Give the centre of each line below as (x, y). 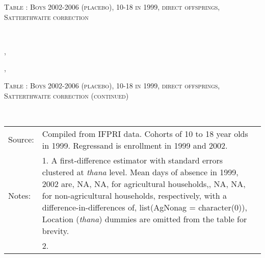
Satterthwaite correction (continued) (67, 95)
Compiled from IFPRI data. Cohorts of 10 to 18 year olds (145, 133)
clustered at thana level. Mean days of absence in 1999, (140, 172)
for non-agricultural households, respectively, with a (135, 195)
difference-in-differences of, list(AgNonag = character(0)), (144, 207)
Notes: (20, 195)
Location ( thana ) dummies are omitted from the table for (144, 219)
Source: (21, 139)
